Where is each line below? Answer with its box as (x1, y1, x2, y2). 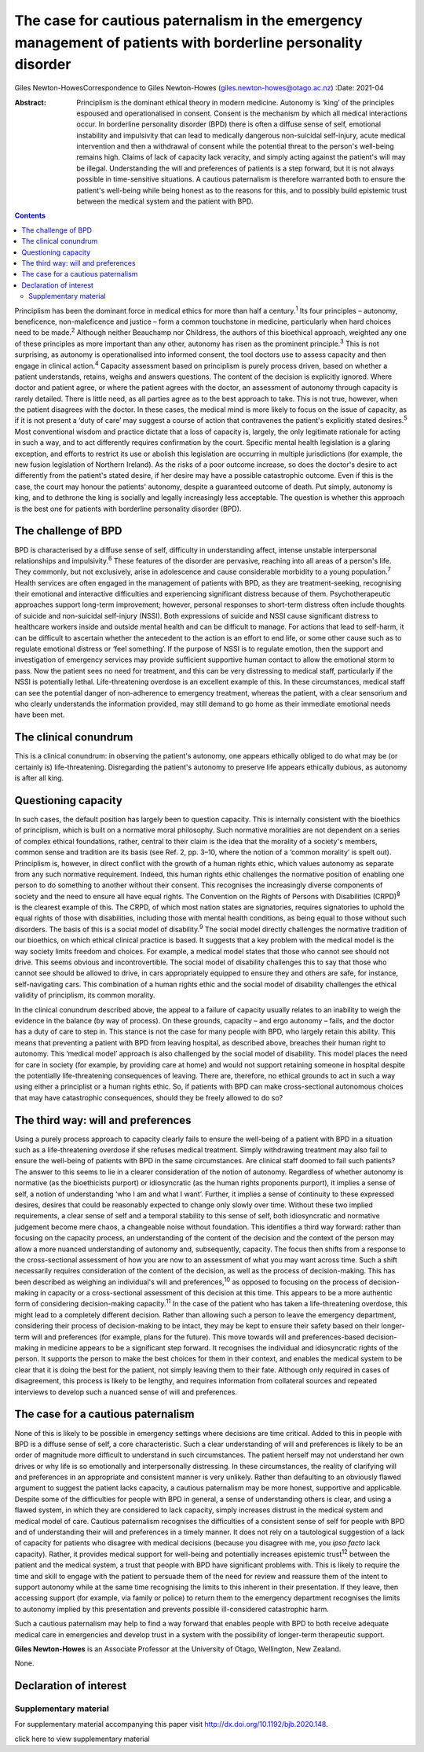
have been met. (14, 710, 65, 719)
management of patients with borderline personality (14, 34, 363, 51)
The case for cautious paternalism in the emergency (14, 12, 363, 29)
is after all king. (14, 773, 64, 783)
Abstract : (14, 97, 46, 107)
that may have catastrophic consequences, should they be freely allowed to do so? (14, 1093, 283, 1102)
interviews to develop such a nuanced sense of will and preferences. (14, 1387, 237, 1397)
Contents (14, 211, 46, 220)
